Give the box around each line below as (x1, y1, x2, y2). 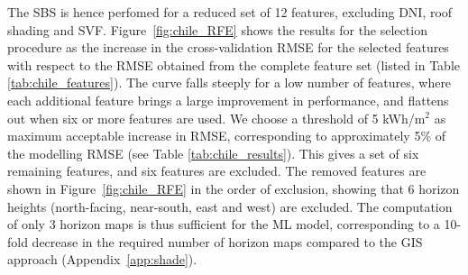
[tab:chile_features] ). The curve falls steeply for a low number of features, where (7, 73, 452, 92)
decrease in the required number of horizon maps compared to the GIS (32, 232, 423, 251)
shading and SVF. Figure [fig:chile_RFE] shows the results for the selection (7, 20, 427, 39)
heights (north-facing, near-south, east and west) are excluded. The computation (7, 197, 453, 215)
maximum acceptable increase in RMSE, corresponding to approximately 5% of (7, 126, 446, 145)
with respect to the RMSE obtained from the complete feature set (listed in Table (7, 55, 460, 74)
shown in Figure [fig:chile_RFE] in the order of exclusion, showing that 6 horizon (7, 179, 460, 197)
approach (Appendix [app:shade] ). (7, 250, 197, 269)
